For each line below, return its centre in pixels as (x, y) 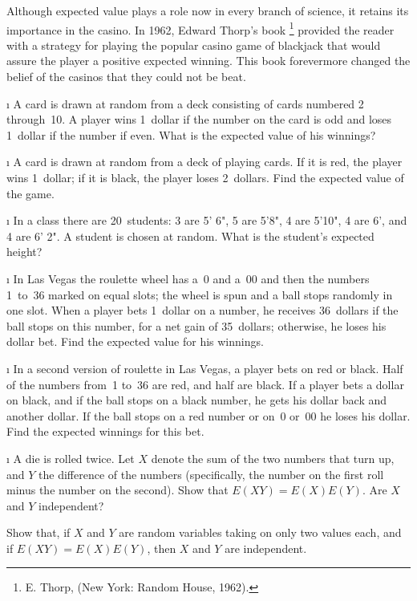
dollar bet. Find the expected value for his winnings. (135, 341)
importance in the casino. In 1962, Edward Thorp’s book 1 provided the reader (200, 28)
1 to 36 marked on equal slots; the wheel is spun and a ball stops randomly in (200, 294)
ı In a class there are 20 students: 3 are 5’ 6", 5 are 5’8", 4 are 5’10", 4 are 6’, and (207, 220)
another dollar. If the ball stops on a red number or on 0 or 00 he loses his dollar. (208, 415)
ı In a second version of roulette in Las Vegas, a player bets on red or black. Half (205, 368)
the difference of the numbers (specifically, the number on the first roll (211, 474)
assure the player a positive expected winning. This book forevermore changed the (208, 61)
